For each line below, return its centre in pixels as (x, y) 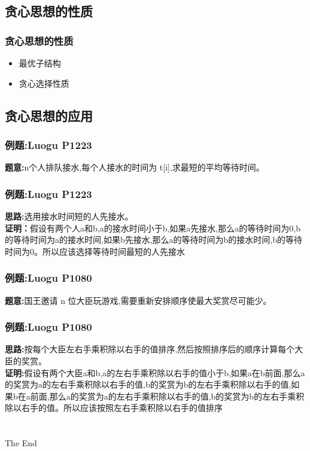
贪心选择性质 (44, 83)
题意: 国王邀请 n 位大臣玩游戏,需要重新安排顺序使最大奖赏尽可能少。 (138, 300)
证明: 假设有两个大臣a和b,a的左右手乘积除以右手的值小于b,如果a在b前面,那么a (155, 372)
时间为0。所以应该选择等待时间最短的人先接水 (95, 251)
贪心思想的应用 (49, 115)
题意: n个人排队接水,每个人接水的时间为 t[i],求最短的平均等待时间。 (135, 167)
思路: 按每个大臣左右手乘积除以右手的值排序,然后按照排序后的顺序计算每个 (150, 349)
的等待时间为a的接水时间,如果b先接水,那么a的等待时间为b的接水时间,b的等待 (154, 240)
